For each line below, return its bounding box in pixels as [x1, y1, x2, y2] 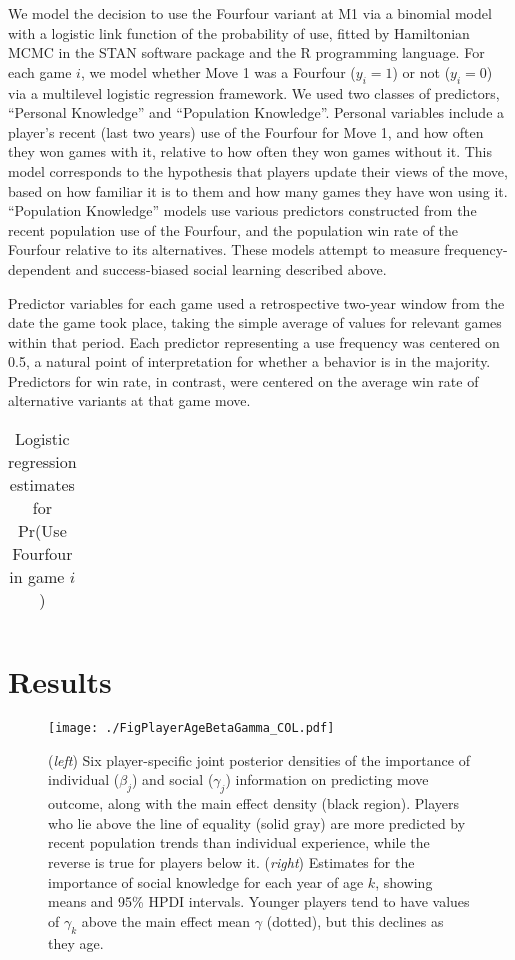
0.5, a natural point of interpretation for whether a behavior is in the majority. [8, 351, 491, 372]
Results [8, 661, 112, 702]
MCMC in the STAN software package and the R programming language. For [8, 42, 485, 63]
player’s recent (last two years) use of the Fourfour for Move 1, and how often [8, 121, 484, 142]
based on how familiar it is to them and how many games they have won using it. [8, 180, 508, 201]
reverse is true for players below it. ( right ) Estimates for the [48, 852, 415, 873]
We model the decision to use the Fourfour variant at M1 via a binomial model [8, 3, 492, 23]
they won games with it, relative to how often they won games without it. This [8, 141, 493, 162]
